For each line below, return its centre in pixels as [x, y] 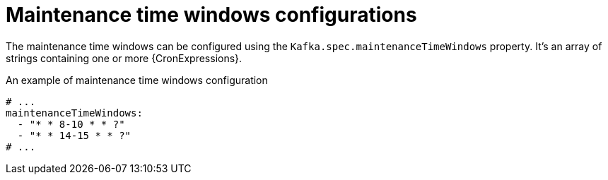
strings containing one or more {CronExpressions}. [124, 58]
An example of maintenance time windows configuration [137, 80]
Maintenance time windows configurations [211, 15]
